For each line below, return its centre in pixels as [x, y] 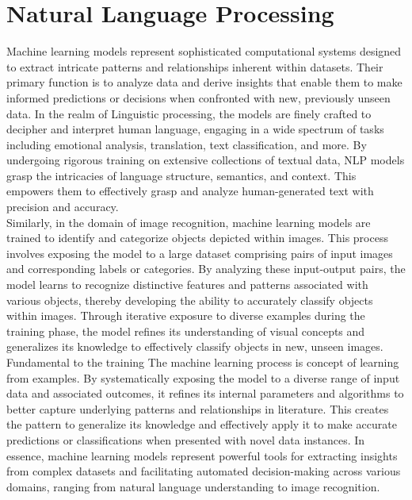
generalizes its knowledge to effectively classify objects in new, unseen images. [195, 346]
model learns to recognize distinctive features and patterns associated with [187, 285]
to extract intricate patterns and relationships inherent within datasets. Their [195, 66]
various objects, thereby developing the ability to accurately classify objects [190, 300]
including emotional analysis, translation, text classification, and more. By [187, 144]
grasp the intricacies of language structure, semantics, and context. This [181, 175]
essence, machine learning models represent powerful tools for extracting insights [202, 455]
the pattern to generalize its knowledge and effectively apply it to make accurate [202, 424]
